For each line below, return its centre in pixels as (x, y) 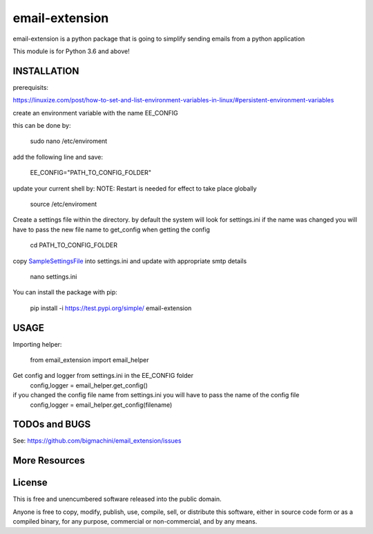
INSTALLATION (46, 71)
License (30, 483)
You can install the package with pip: (65, 292)
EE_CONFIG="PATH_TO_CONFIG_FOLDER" (91, 173)
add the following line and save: (58, 157)
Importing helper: (37, 344)
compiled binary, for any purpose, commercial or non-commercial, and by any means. (135, 522)
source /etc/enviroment (64, 204)
